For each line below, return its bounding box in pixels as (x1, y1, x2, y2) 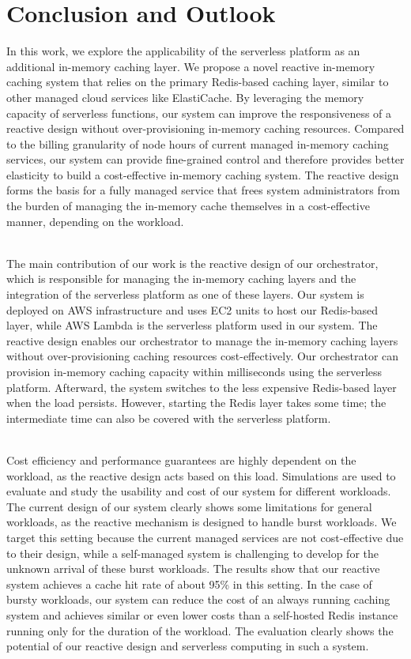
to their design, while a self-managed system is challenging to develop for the (6, 544, 379, 561)
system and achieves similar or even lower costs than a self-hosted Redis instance (6, 606, 398, 623)
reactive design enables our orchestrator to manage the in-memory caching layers (6, 332, 398, 348)
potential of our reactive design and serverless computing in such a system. (6, 638, 369, 654)
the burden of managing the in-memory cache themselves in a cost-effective (6, 198, 370, 214)
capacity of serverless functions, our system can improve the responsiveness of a (6, 104, 392, 121)
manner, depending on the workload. (6, 213, 184, 229)
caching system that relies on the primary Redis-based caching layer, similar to (6, 73, 389, 90)
